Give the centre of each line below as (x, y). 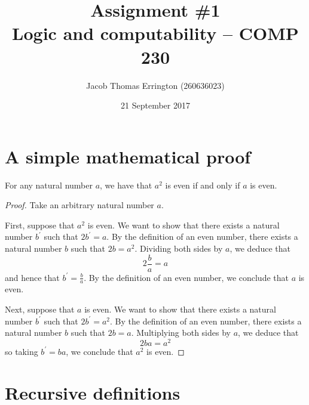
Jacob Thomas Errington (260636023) (155, 85)
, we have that (126, 185)
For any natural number (49, 185)
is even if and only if (203, 185)
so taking (22, 351)
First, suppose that (40, 225)
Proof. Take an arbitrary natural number (79, 205)
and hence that (32, 277)
